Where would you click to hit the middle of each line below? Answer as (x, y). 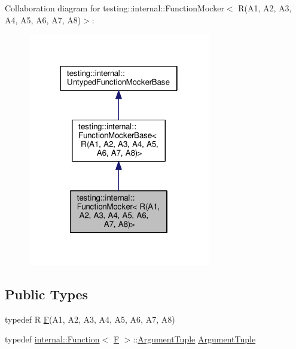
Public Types (47, 294)
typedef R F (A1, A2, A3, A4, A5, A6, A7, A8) (90, 319)
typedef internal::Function (52, 339)
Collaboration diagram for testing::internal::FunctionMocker (115, 8)
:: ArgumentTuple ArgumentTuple (194, 339)
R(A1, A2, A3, (265, 8)
